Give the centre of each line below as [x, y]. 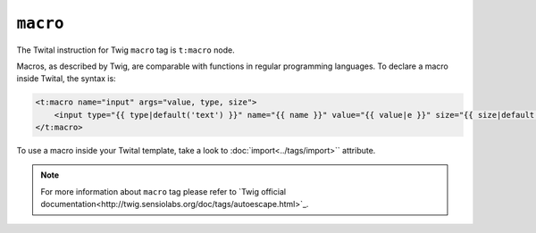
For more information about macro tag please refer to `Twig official [163, 191]
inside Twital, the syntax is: [66, 79]
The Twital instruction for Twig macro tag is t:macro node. [126, 50]
